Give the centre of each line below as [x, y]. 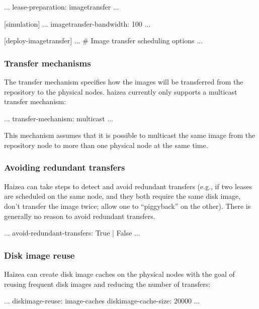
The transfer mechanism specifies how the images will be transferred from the [124, 82]
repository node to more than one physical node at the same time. [106, 145]
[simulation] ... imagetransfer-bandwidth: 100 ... [77, 23]
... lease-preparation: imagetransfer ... [62, 7]
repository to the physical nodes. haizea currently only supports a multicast [121, 91]
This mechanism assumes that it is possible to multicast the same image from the [130, 135]
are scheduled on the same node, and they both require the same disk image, [122, 196]
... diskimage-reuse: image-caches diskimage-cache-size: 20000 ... [102, 301]
